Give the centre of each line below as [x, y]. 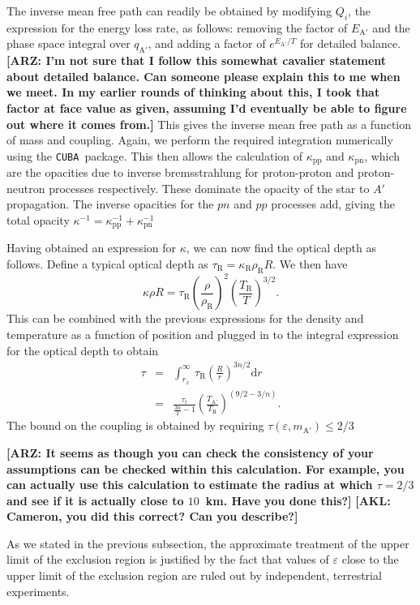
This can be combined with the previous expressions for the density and [185, 318]
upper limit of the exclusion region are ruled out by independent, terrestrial [194, 575]
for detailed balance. [351, 43]
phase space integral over [69, 43]
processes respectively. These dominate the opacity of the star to [209, 188]
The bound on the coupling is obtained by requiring [135, 425]
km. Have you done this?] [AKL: [298, 500]
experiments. [38, 591]
